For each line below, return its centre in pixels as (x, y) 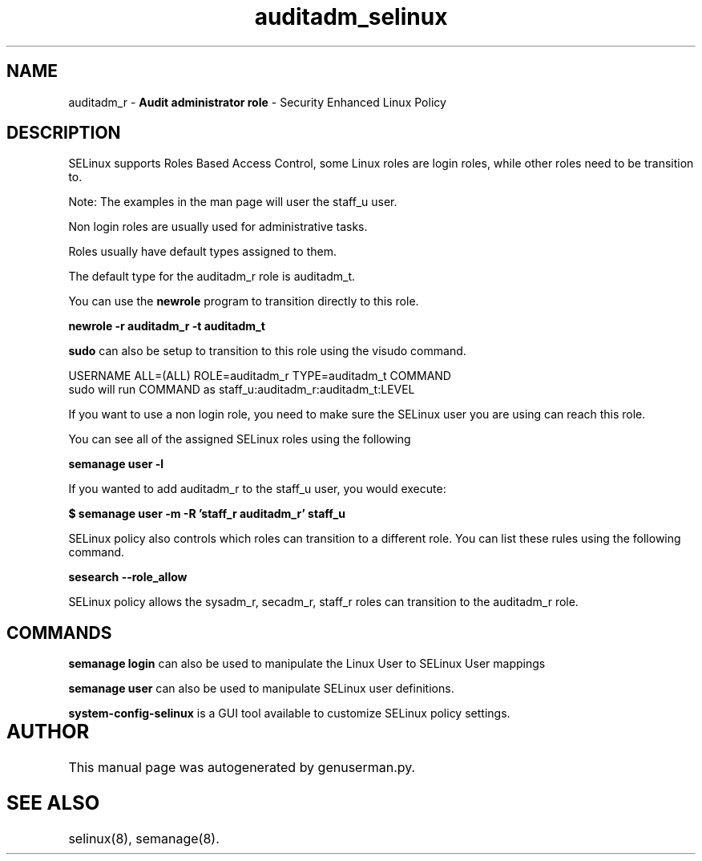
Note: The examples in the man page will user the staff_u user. (233, 202)
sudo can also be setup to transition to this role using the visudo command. (267, 351)
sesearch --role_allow (128, 577)
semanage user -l (116, 464)
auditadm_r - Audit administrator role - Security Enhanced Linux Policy (257, 102)
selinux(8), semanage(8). (144, 839)
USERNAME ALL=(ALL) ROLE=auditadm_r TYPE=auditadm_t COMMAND (260, 376)
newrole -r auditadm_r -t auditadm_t (167, 326)
